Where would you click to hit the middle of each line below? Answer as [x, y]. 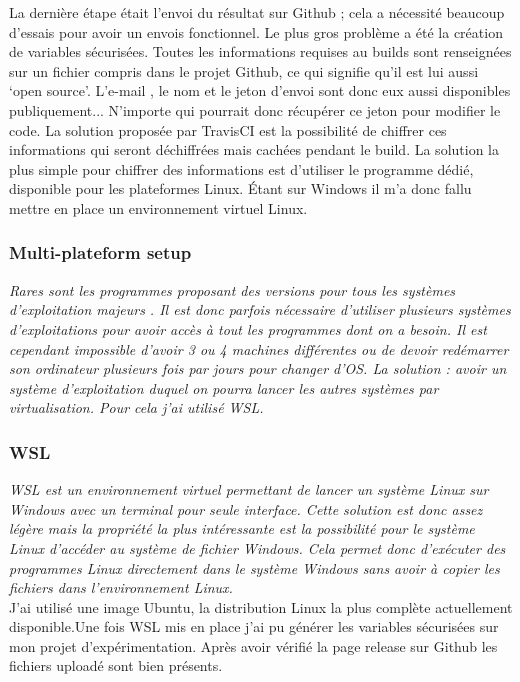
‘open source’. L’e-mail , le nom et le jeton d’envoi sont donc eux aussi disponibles [260, 90]
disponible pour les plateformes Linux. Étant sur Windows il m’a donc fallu [240, 188]
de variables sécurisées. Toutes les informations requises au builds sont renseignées [260, 51]
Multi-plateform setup [100, 252]
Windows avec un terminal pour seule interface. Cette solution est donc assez [246, 508]
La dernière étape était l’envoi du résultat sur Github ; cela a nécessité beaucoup [257, 12]
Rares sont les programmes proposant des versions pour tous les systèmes [232, 289]
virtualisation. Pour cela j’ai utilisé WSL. [136, 407]
